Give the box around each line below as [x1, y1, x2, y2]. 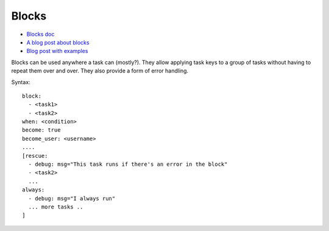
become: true [22, 127, 61, 133]
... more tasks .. [28, 203, 83, 210]
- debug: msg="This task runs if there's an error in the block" [28, 161, 228, 168]
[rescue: [22, 152, 48, 159]
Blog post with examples [26, 48, 88, 55]
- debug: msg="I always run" [28, 195, 116, 202]
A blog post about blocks [26, 38, 90, 46]
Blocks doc [26, 30, 55, 38]
